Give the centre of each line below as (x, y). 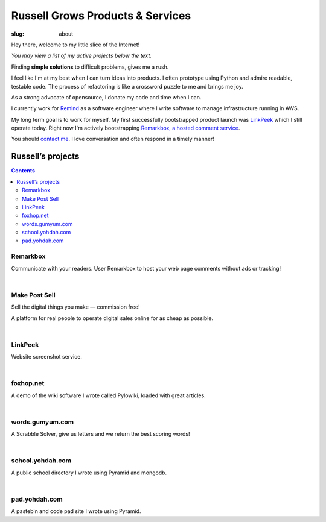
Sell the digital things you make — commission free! (75, 307)
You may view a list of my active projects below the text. (81, 56)
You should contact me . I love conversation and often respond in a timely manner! (113, 139)
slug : (18, 34)
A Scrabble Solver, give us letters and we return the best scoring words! (101, 434)
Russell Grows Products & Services (101, 16)
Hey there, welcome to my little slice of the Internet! (75, 45)
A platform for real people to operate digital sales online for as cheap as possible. (112, 318)
